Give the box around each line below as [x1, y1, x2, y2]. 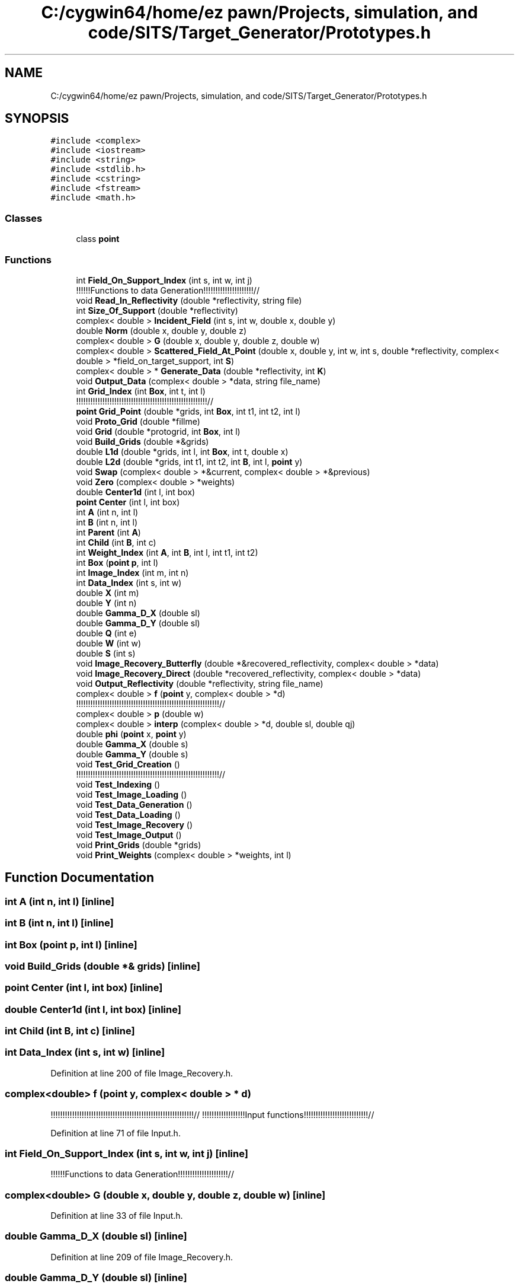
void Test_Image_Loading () [76, 789, 187, 799]
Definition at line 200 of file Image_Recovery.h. [50, 1068, 233, 1078]
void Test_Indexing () [76, 779, 161, 789]
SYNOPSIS [5, 111, 69, 126]
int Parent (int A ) [76, 527, 141, 537]
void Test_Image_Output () [76, 829, 182, 840]
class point [76, 234, 120, 244]
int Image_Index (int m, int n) [76, 567, 189, 578]
